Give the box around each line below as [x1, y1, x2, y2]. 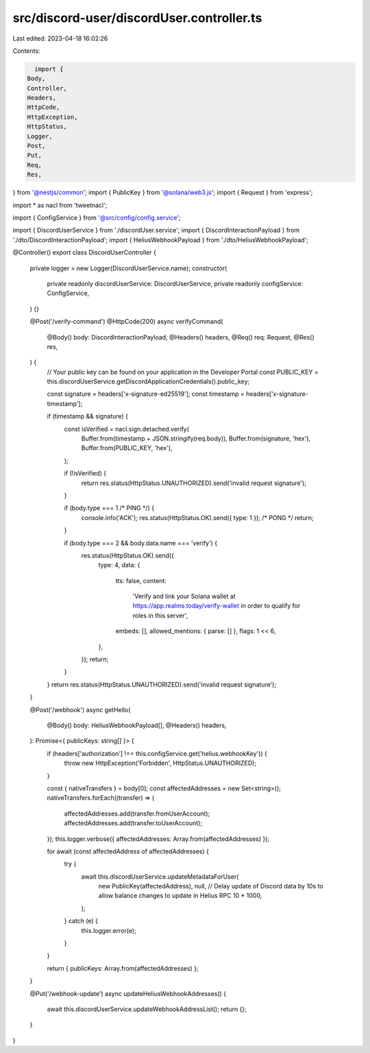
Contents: [12, 47, 40, 55]
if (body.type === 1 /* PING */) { [64, 504, 154, 512]
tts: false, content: [115, 576, 167, 584]
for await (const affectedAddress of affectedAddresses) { [47, 847, 209, 855]
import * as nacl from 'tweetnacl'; [12, 201, 108, 209]
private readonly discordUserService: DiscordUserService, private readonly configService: [47, 279, 304, 287]
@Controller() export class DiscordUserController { [12, 248, 157, 257]
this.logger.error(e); [81, 926, 136, 934]
